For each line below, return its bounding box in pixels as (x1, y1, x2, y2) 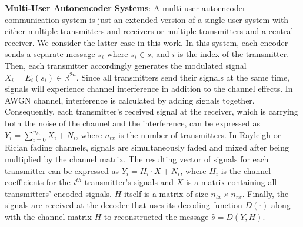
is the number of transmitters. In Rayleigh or (118, 128, 281, 141)
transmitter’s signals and (84, 176, 174, 188)
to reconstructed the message (104, 210, 209, 222)
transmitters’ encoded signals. (5, 187, 112, 199)
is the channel (221, 164, 271, 176)
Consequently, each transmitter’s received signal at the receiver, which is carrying (5, 105, 298, 118)
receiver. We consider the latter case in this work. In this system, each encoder (5, 36, 288, 48)
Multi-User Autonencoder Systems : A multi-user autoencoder (5, 2, 246, 14)
